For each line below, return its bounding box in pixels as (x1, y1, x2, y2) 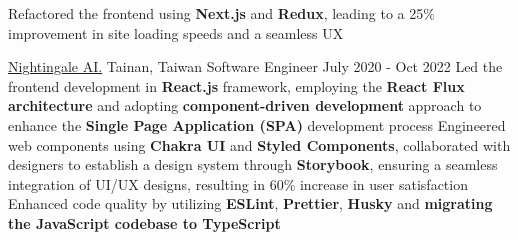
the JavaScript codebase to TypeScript (8, 212, 281, 233)
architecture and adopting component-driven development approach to (8, 95, 482, 116)
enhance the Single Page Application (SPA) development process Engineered (8, 114, 506, 135)
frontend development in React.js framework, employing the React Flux (8, 75, 465, 96)
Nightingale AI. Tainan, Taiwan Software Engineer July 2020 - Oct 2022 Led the (8, 56, 503, 77)
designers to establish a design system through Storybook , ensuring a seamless (8, 154, 498, 175)
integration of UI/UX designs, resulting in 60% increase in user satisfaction (8, 173, 468, 194)
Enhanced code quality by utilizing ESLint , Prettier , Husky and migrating (8, 193, 493, 214)
